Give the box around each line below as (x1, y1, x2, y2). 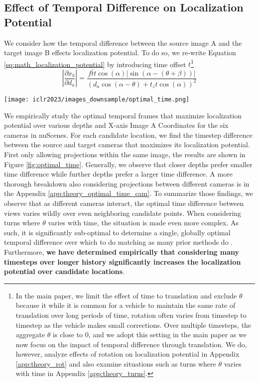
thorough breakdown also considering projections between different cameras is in (4, 178, 250, 189)
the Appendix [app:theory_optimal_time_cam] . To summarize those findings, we (4, 188, 254, 198)
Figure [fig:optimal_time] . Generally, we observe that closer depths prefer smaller (4, 159, 253, 169)
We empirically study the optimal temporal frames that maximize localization (4, 110, 242, 120)
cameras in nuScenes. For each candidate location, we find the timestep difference (4, 129, 253, 140)
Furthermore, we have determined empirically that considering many (4, 246, 239, 257)
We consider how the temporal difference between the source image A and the (4, 37, 242, 48)
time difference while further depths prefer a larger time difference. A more (4, 169, 233, 179)
